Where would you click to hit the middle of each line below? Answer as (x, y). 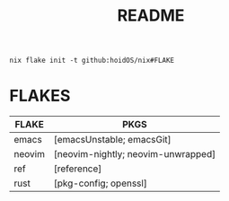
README (151, 16)
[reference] (78, 169)
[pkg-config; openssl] (101, 183)
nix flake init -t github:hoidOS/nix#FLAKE (92, 61)
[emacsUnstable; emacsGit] (113, 140)
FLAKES (40, 96)
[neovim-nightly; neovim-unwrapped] (135, 154)
